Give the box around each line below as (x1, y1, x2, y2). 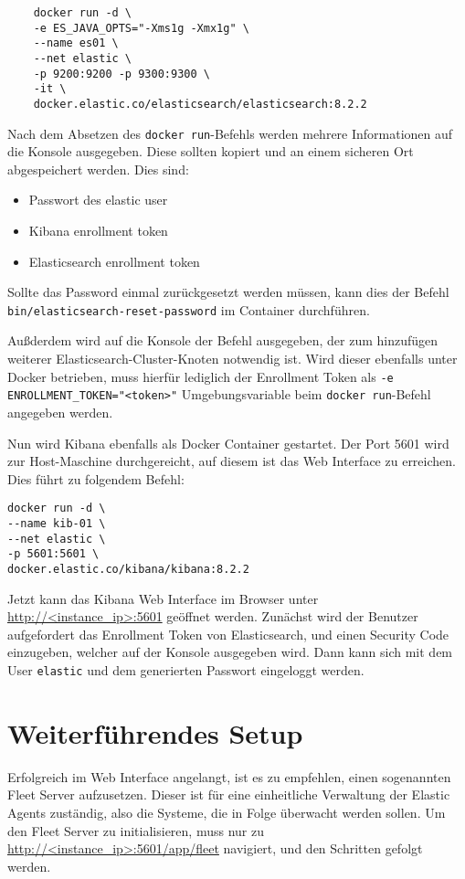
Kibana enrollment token (28, 221, 168, 240)
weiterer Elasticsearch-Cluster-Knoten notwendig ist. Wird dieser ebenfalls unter (7, 349, 458, 368)
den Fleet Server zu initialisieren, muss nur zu (7, 821, 264, 840)
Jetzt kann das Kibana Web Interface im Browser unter (7, 588, 319, 608)
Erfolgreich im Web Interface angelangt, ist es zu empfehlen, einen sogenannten (7, 767, 451, 786)
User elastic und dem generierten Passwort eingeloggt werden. (7, 661, 365, 679)
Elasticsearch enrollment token (28, 251, 200, 270)
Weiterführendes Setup (7, 714, 303, 751)
